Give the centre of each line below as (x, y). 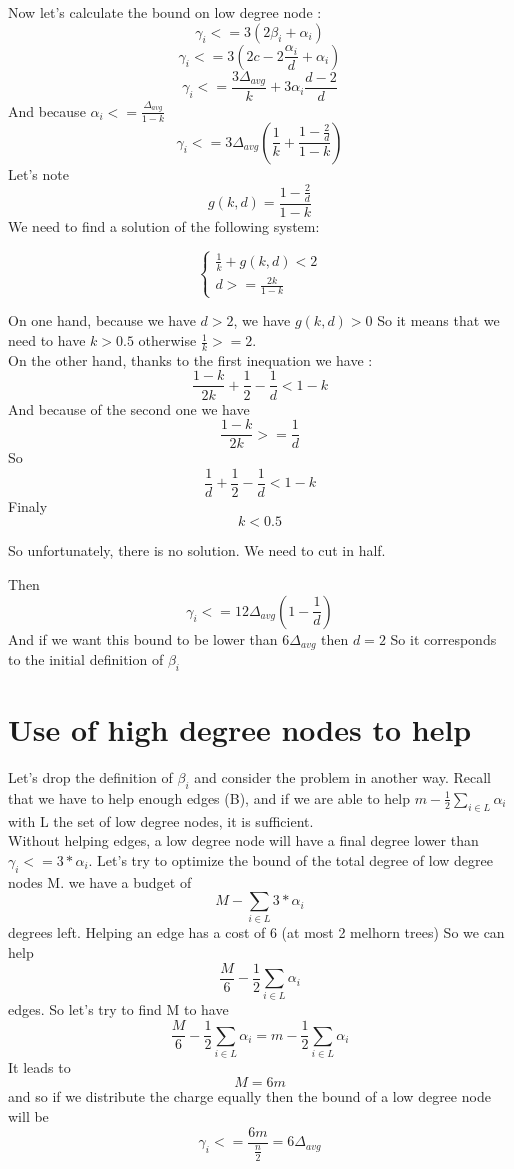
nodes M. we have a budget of (100, 881)
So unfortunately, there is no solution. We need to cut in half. (197, 550)
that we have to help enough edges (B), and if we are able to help (209, 797)
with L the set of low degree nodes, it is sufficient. (161, 820)
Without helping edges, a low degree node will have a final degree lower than (243, 840)
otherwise (167, 340)
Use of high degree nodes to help (240, 729)
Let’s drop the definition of (90, 776)
